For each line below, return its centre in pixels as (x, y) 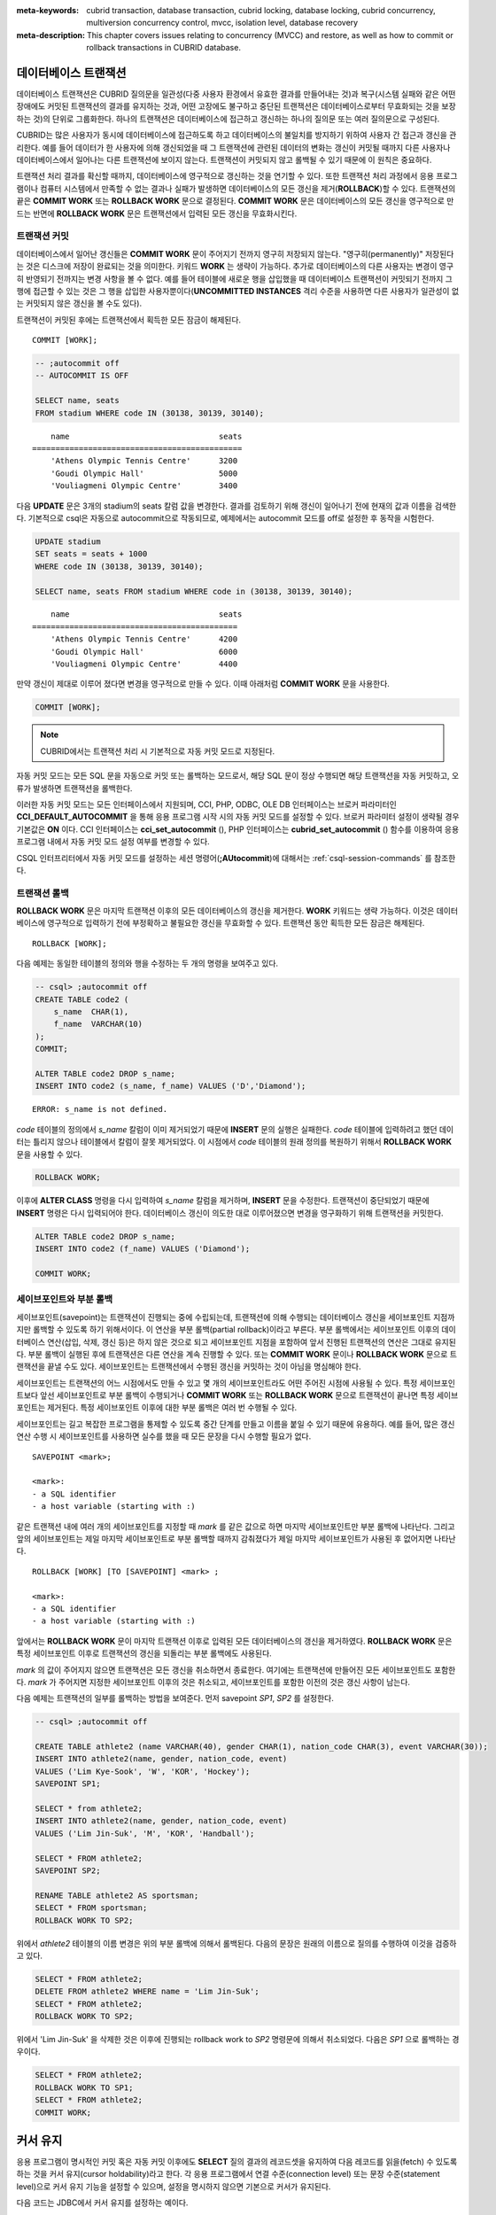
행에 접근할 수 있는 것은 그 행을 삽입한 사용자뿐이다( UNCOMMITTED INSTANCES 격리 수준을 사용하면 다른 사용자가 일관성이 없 (238, 291)
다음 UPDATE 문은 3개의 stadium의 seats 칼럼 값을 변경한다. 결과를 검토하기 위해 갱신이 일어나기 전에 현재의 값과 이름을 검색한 (236, 506)
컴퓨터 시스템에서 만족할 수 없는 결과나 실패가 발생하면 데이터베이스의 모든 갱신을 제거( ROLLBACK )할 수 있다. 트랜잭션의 (248, 188)
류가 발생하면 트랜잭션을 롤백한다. (74, 788)
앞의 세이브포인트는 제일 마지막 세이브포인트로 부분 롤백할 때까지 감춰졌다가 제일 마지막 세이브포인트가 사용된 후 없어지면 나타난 (236, 1539)
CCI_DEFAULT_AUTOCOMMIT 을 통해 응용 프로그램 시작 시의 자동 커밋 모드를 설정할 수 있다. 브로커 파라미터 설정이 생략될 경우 (238, 817)
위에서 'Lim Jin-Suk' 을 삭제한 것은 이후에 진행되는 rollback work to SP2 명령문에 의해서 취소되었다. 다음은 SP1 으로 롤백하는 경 (238, 2040)
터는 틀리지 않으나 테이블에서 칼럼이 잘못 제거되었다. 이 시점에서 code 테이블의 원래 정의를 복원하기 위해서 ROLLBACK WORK (234, 1142)
